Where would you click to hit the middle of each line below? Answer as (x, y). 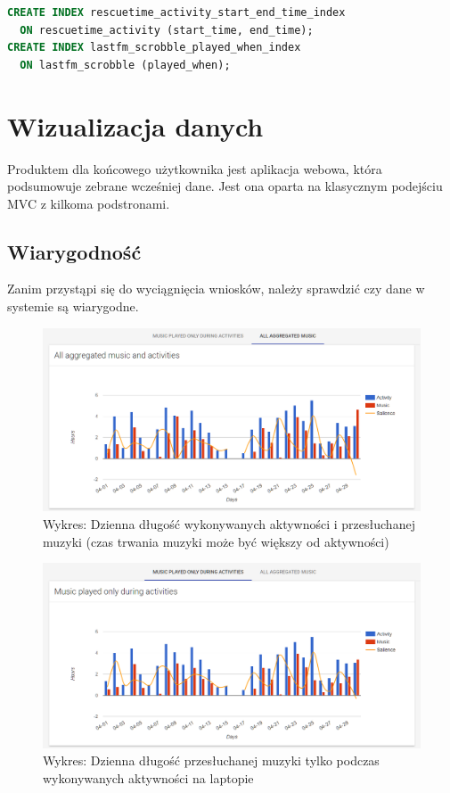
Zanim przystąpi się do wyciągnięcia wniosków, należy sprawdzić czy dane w (216, 289)
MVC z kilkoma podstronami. (89, 203)
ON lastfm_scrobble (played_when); (125, 65)
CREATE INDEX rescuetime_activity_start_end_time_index (176, 12)
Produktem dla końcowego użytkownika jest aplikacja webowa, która (195, 168)
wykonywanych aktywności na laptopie (148, 777)
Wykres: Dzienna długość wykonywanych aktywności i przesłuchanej (229, 524)
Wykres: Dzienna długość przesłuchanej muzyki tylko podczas (211, 760)
